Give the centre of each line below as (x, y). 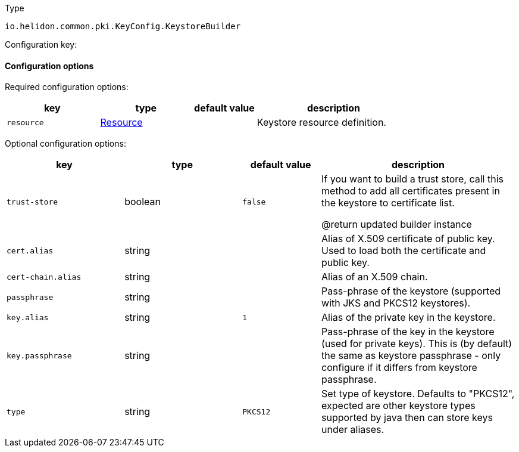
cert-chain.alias (44, 277)
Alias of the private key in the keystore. (409, 318)
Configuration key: (41, 44)
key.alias (28, 317)
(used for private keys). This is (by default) (417, 344)
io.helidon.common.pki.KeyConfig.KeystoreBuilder (123, 26)
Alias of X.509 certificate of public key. (408, 239)
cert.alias (30, 250)
